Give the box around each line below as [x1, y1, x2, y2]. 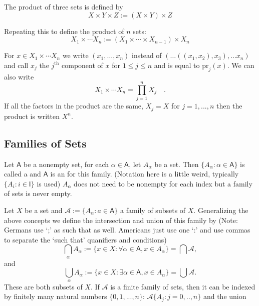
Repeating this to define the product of [4, 25, 124, 36]
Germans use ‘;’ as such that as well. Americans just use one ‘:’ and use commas [4, 224, 250, 235]
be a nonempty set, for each [24, 158, 109, 169]
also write [4, 71, 34, 81]
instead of [132, 50, 162, 60]
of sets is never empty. [4, 188, 72, 198]
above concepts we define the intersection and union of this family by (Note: [4, 214, 238, 225]
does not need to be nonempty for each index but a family [74, 178, 252, 188]
